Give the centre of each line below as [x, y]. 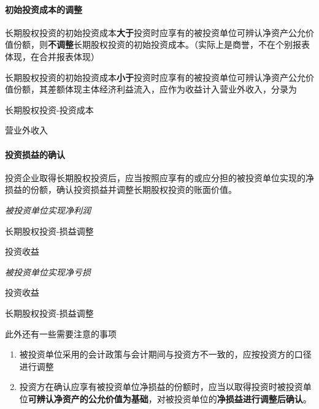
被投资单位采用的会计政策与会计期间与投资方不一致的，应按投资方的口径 [165, 354]
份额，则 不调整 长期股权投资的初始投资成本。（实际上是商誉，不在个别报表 [161, 44]
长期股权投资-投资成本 [49, 109]
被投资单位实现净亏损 [48, 272]
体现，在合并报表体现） [52, 56]
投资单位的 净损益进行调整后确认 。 [243, 398]
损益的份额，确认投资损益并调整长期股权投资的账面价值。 [121, 189]
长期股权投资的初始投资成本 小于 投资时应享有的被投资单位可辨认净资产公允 [155, 77]
